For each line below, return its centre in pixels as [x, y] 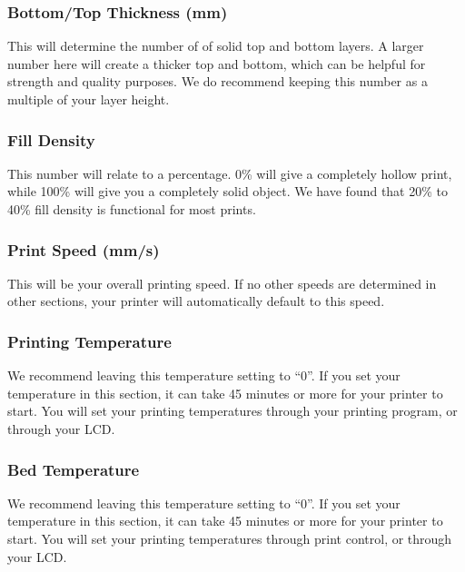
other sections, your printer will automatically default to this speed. [196, 301]
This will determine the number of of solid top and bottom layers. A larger [216, 46]
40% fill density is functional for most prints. [132, 209]
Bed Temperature [74, 469]
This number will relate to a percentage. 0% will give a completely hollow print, [230, 173]
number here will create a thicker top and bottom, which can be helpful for [217, 63]
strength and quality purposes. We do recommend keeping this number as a [218, 81]
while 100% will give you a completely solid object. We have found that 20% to [228, 191]
